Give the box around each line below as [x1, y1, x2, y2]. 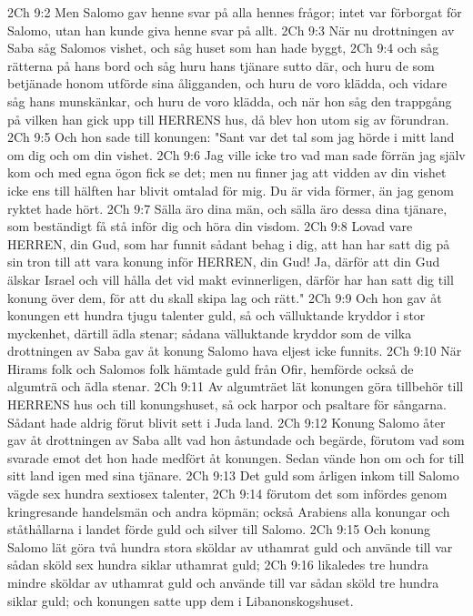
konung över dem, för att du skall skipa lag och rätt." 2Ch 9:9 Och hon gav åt [7, 288, 442, 307]
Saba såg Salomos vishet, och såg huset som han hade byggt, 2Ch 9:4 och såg [7, 38, 439, 57]
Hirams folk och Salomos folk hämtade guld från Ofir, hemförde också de [7, 358, 414, 378]
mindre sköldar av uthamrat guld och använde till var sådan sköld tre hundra [7, 573, 439, 591]
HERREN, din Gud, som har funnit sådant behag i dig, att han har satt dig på [7, 234, 450, 253]
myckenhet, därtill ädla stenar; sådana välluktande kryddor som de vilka [7, 323, 412, 342]
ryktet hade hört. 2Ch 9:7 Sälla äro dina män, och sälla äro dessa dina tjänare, [7, 198, 448, 217]
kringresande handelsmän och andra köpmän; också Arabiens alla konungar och [7, 501, 450, 520]
